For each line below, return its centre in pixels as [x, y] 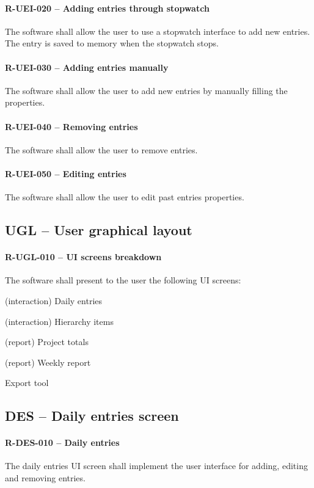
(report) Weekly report [48, 362]
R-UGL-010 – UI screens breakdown [83, 257]
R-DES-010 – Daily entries [62, 442]
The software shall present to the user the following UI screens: [123, 280]
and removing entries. [45, 478]
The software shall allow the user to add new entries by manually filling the [146, 90]
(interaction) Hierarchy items [59, 321]
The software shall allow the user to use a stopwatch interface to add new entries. [158, 31]
